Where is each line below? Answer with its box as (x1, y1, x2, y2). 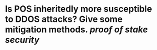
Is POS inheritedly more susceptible (5, 3, 152, 15)
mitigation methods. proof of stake (5, 24, 148, 35)
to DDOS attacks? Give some (5, 14, 123, 25)
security (5, 34, 40, 46)
